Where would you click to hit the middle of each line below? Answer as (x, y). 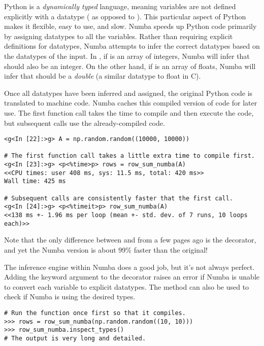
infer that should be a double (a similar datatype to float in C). (103, 76)
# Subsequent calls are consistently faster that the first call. (119, 198)
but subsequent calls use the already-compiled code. (85, 123)
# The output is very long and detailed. (75, 338)
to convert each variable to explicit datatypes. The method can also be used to (127, 286)
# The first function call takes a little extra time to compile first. (129, 156)
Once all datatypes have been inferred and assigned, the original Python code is (128, 93)
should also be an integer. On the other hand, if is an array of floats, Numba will (130, 66)
